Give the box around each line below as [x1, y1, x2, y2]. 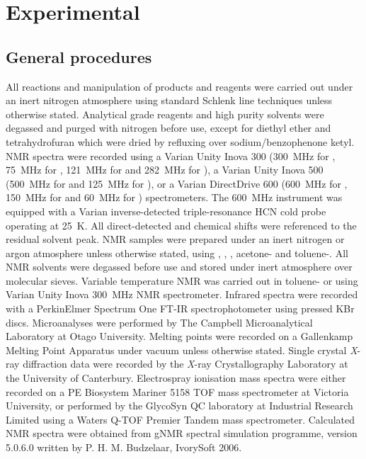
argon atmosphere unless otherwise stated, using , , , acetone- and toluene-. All [6, 245, 348, 260]
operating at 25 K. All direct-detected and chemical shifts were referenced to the [6, 217, 357, 232]
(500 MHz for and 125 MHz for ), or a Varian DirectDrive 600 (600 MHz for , [6, 176, 348, 191]
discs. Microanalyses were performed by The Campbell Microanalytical [6, 314, 313, 329]
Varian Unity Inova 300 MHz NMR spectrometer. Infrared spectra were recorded [6, 287, 358, 302]
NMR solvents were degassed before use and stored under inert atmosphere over [6, 259, 353, 274]
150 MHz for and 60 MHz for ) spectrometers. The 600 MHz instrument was [6, 190, 343, 205]
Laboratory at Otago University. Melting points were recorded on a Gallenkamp [6, 329, 353, 344]
